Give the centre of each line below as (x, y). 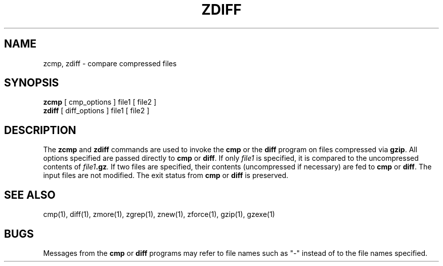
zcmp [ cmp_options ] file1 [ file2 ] (100, 102)
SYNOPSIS (32, 83)
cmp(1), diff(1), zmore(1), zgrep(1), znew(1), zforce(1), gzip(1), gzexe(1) (159, 214)
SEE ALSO (30, 195)
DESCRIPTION (40, 130)
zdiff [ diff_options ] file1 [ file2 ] (96, 111)
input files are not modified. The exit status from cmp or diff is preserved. (166, 175)
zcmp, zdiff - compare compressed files (110, 63)
